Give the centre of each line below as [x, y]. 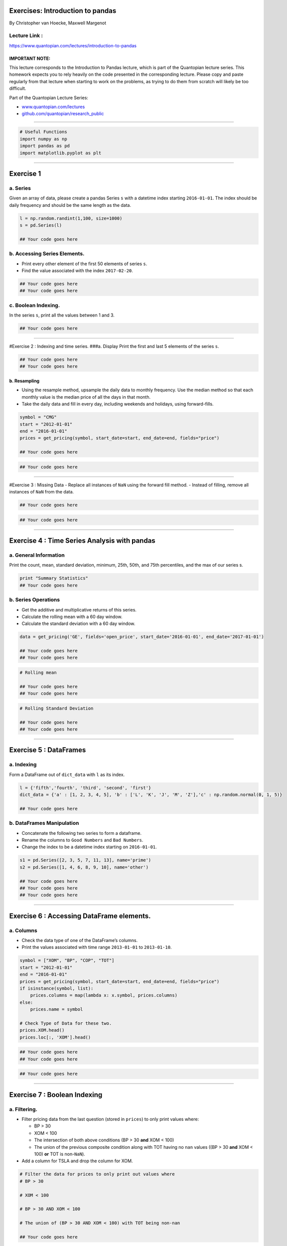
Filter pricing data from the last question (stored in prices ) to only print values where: [110, 1119]
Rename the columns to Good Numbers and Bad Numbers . [82, 840]
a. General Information [37, 555]
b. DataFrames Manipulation [44, 823]
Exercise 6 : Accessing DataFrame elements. [80, 916]
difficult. [18, 88]
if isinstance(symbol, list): [57, 988]
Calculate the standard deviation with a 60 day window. [78, 623]
